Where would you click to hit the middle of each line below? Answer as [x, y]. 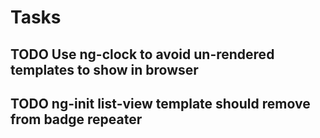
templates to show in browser [104, 69]
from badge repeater [76, 119]
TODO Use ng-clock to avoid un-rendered [142, 54]
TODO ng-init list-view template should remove [160, 103]
